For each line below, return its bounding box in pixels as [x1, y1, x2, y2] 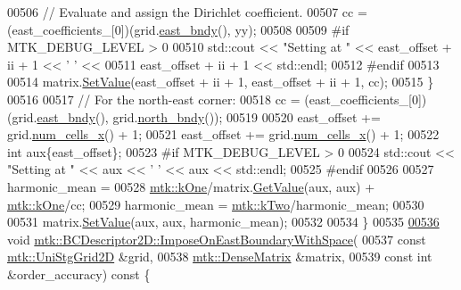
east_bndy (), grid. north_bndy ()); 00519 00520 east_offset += [37, 107, 381, 126]
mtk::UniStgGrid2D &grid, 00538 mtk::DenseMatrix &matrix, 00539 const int [7, 247, 432, 266]
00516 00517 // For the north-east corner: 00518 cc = [7, 89, 300, 108]
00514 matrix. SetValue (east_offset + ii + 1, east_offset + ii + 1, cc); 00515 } [7, 72, 434, 91]
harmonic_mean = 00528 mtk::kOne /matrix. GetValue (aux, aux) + [7, 177, 375, 195]
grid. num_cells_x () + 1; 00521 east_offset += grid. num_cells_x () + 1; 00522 [7, 125, 440, 144]
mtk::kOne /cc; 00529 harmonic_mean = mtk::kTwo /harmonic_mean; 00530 [7, 195, 424, 213]
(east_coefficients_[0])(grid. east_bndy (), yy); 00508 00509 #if [7, 20, 350, 38]
